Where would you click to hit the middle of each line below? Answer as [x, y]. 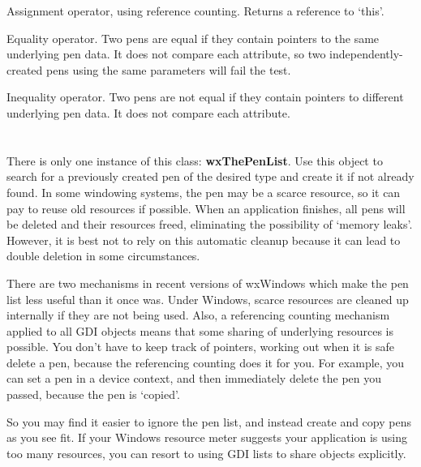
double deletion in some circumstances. [103, 256]
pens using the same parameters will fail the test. [169, 69]
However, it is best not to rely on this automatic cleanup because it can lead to [204, 240]
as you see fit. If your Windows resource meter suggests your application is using [207, 437]
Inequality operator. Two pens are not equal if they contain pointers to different [205, 97]
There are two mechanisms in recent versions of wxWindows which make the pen [208, 283]
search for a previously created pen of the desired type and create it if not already [210, 176]
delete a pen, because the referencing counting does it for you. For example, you [206, 362]
